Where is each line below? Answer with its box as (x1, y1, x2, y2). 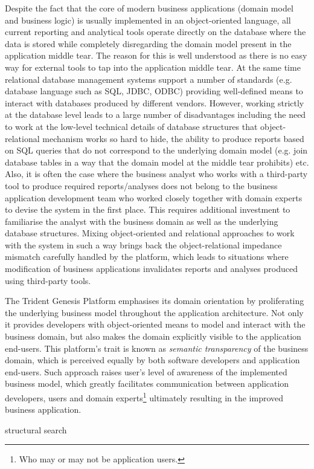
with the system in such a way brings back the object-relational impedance (5, 238, 282, 251)
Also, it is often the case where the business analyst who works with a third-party (5, 167, 308, 180)
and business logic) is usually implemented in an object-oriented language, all (5, 13, 291, 26)
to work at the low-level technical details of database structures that (5, 120, 258, 132)
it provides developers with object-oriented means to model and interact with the (5, 318, 306, 331)
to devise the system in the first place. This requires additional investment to (5, 203, 290, 216)
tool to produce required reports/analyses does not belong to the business (5, 179, 278, 192)
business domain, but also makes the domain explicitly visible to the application (5, 330, 301, 343)
